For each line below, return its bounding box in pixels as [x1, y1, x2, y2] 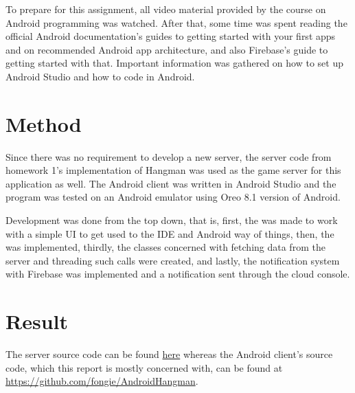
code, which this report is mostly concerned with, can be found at [5, 360, 283, 374]
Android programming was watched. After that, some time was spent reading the [5, 15, 347, 30]
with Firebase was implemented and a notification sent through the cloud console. [5, 267, 350, 281]
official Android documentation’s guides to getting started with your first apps [5, 29, 336, 43]
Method [5, 109, 82, 137]
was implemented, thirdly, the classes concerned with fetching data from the [5, 240, 325, 254]
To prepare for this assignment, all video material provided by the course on [5, 2, 326, 16]
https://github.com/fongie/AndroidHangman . [5, 374, 198, 388]
